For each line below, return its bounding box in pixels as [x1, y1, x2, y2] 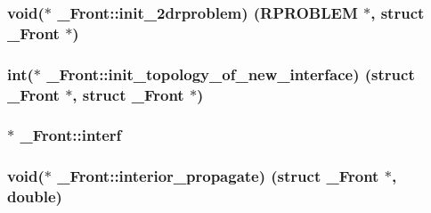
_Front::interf [20, 124, 122, 146]
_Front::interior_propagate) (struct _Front [57, 165, 379, 187]
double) [7, 185, 62, 208]
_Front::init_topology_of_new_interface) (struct [46, 62, 415, 85]
